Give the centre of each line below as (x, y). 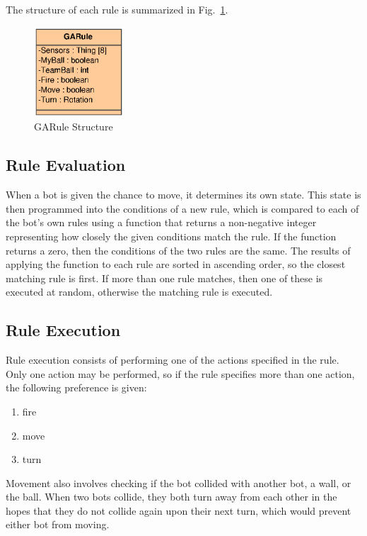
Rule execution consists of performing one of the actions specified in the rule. (173, 360)
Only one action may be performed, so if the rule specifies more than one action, (180, 373)
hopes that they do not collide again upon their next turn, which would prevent (179, 510)
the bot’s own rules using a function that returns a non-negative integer (161, 222)
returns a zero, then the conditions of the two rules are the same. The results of (178, 250)
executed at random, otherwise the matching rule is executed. (139, 292)
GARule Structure (74, 127)
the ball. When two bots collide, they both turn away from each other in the (171, 497)
